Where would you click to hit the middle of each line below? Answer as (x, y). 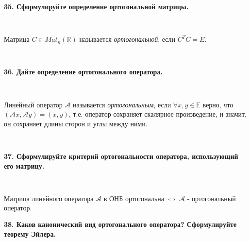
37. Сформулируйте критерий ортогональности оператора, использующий (121, 156)
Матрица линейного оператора (49, 198)
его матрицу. (24, 165)
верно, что (218, 104)
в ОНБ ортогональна (134, 198)
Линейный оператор (33, 104)
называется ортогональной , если (127, 39)
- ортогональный (211, 198)
